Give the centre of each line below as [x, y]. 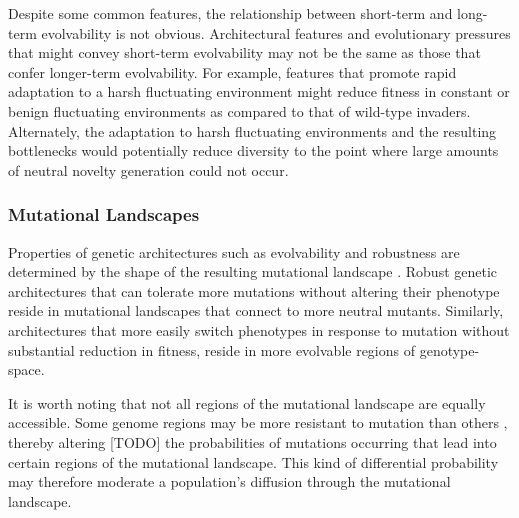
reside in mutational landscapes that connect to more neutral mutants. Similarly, [256, 310]
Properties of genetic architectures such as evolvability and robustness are [234, 251]
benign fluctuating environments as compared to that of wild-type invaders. [239, 110]
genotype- [449, 349]
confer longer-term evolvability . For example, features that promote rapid [232, 71]
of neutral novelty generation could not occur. [148, 169]
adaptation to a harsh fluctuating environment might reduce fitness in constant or [259, 91]
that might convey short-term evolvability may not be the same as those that [244, 52]
